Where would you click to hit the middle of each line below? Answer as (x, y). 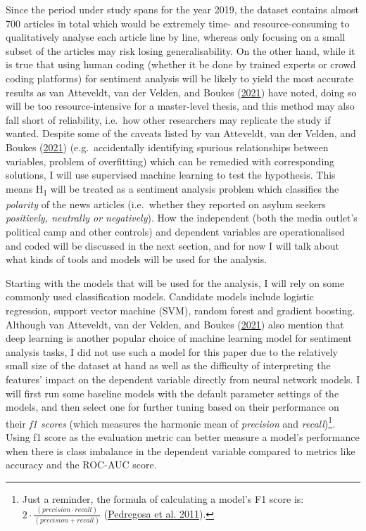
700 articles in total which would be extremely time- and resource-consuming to (178, 23)
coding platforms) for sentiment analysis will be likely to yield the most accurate (179, 78)
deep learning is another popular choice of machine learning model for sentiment (179, 338)
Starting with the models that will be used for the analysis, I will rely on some (175, 282)
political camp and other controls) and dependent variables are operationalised (175, 232)
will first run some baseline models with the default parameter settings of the (172, 393)
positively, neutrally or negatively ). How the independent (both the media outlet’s (182, 218)
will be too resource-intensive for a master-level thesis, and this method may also (180, 106)
